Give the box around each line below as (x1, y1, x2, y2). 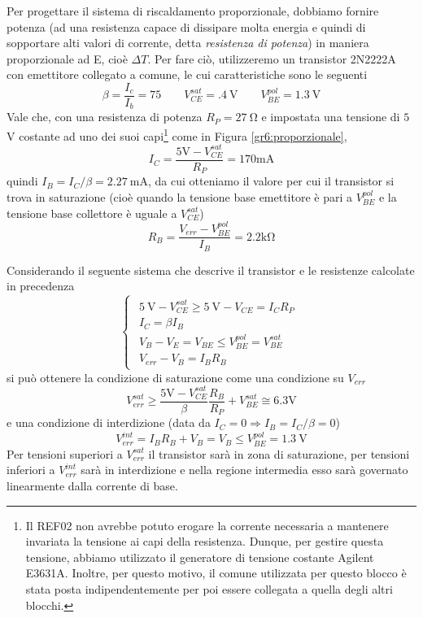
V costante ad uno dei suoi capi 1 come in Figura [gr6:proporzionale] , (7, 125, 347, 144)
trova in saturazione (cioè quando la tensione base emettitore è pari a (7, 188, 353, 205)
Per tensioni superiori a (7, 445, 123, 462)
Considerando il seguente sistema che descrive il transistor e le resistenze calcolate (7, 261, 415, 278)
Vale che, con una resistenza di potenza (7, 108, 203, 125)
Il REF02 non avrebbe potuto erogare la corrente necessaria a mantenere (25, 516, 389, 533)
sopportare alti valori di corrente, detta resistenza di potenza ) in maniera (7, 34, 369, 51)
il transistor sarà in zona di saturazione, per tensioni (148, 445, 410, 462)
